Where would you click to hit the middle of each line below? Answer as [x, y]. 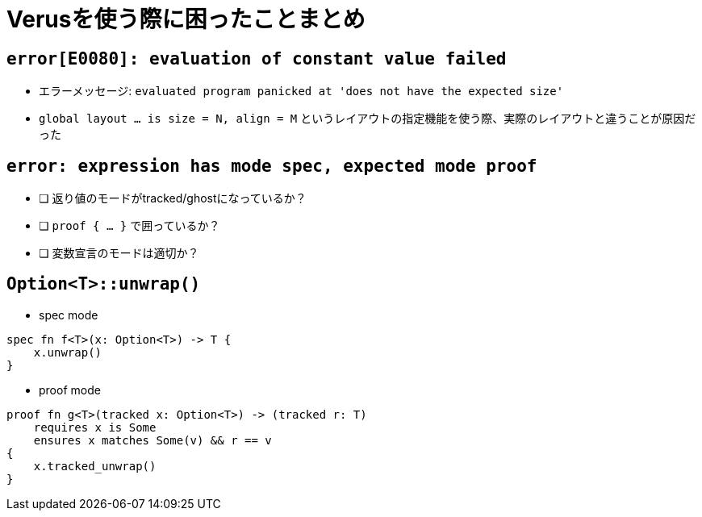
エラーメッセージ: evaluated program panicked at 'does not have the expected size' [301, 91]
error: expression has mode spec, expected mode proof [272, 166]
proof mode [70, 390]
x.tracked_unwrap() [95, 466]
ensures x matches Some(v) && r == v [153, 440]
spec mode [69, 315]
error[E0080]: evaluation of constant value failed [257, 58]
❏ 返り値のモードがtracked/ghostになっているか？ [173, 198]
